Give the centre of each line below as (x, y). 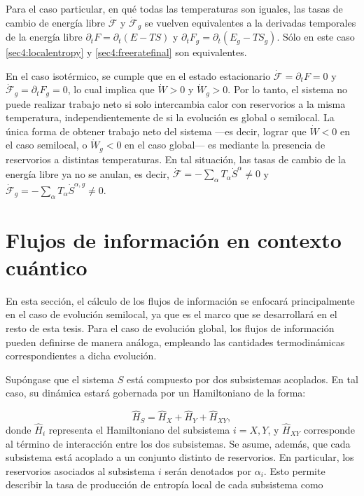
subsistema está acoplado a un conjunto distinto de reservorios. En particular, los (180, 457)
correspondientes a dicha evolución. (81, 356)
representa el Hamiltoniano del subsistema (139, 429)
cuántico (47, 267)
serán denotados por (208, 470)
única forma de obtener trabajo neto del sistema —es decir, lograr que (156, 131)
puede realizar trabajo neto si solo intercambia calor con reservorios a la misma (176, 103)
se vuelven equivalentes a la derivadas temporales (250, 22)
